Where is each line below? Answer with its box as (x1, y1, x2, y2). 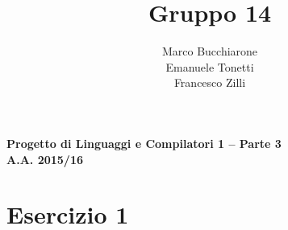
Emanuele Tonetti (165, 58, 254, 75)
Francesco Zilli (173, 74, 246, 91)
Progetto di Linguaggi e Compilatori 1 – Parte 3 (6, 134, 282, 151)
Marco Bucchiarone (161, 43, 258, 60)
